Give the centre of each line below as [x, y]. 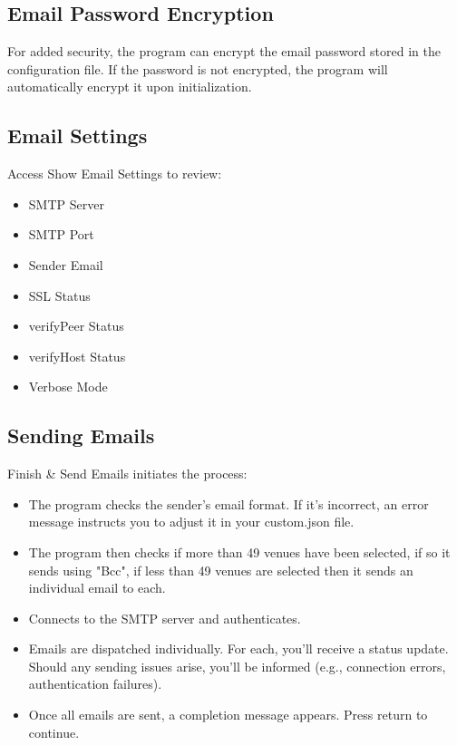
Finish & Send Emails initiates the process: [127, 474]
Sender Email [66, 264]
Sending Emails [81, 435]
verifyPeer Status [76, 326]
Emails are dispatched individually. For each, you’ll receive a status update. [238, 648]
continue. [54, 732]
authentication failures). [95, 684]
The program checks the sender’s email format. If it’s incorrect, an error [228, 503]
